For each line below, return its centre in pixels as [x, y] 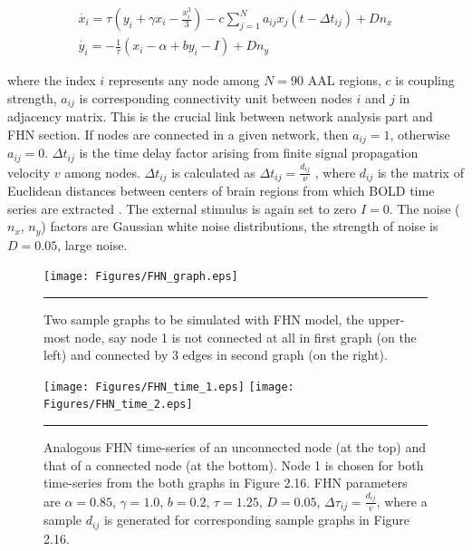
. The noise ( [424, 208]
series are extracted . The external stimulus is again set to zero [182, 208]
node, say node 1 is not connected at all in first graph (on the [246, 337]
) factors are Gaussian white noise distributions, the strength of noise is [240, 226]
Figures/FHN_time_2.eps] [118, 405]
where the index [52, 80]
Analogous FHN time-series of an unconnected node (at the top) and [235, 447]
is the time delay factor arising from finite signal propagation [249, 153]
